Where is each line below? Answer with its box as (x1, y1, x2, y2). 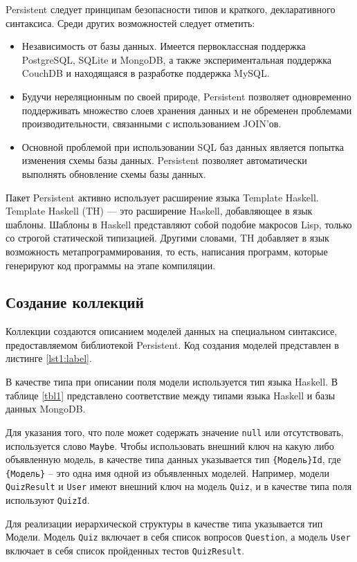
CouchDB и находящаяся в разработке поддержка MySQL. (21, 66, 270, 80)
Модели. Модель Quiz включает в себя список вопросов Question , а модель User (6, 529, 351, 544)
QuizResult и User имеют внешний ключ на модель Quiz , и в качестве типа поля (6, 479, 352, 493)
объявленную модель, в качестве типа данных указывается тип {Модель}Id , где (6, 452, 341, 466)
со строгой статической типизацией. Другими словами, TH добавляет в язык (6, 230, 329, 245)
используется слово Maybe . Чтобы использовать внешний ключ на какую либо (6, 438, 334, 453)
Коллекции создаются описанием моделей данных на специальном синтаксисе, (6, 324, 338, 338)
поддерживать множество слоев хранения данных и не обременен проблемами (21, 102, 352, 117)
